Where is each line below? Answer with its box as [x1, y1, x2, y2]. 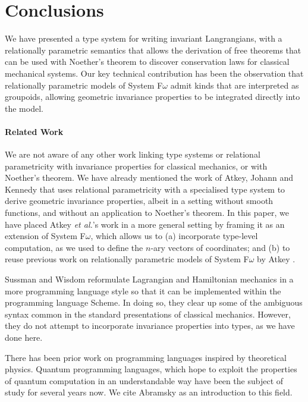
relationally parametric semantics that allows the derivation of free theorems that [5, 43, 301, 56]
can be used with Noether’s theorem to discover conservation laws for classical [5, 55, 290, 68]
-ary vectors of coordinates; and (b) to [150, 241, 290, 253]
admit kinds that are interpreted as [170, 78, 299, 91]
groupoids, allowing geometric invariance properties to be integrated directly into [5, 90, 300, 103]
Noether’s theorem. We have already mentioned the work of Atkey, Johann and [5, 171, 293, 184]
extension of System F [5, 230, 86, 242]
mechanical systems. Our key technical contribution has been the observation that [5, 67, 304, 79]
